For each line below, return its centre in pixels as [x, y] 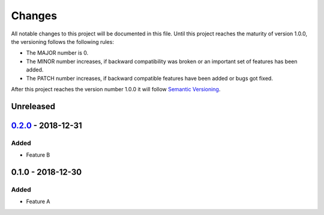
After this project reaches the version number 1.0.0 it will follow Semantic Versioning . [116, 89]
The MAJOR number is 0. [57, 53]
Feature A [38, 202]
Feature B [38, 155]
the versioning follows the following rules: [62, 41]
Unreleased [33, 106]
